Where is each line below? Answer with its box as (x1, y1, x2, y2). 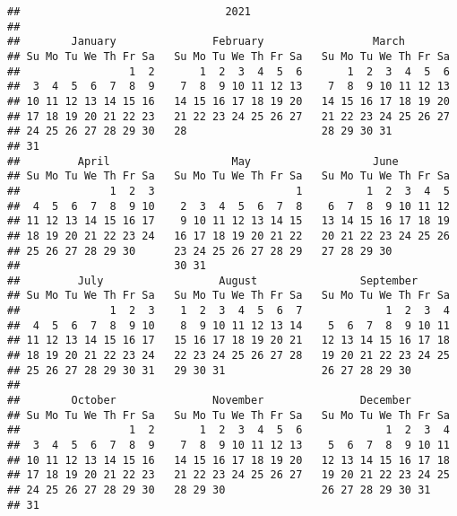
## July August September (7, 274, 418, 287)
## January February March (7, 35, 405, 48)
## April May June (7, 154, 399, 168)
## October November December (7, 394, 412, 407)
